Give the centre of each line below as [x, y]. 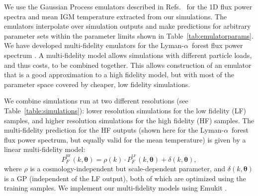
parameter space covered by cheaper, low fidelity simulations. [97, 84]
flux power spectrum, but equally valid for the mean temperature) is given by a [125, 139]
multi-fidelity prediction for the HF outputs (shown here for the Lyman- [114, 130]
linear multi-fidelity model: [45, 149]
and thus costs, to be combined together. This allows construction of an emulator [128, 65]
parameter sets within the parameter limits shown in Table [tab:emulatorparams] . [129, 35]
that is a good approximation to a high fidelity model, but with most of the [119, 74]
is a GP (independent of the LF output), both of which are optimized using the [125, 178]
